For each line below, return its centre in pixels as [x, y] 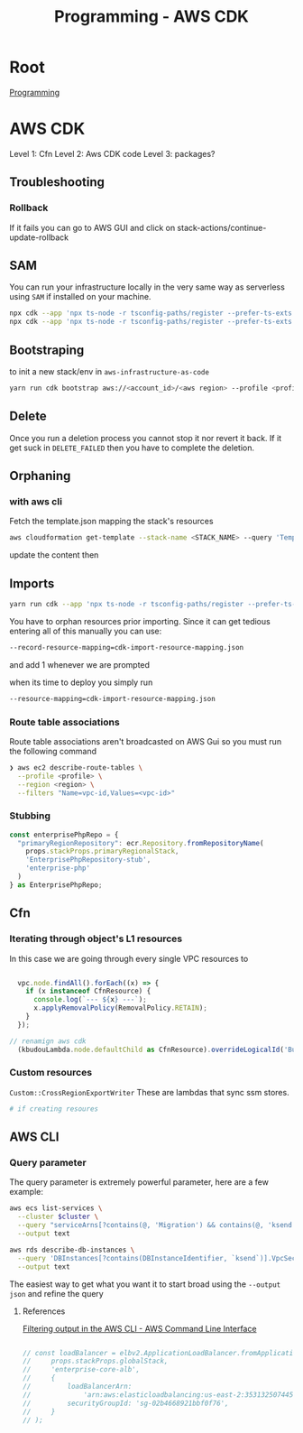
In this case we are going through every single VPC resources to [129, 958]
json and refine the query [56, 1293]
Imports [32, 583]
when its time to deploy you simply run [81, 682]
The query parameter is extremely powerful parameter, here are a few [139, 1182]
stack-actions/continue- [222, 227]
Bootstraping [47, 350]
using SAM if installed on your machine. [80, 297]
